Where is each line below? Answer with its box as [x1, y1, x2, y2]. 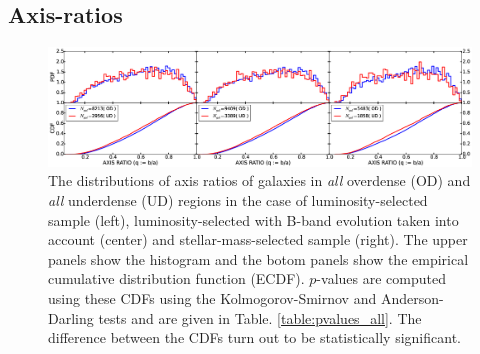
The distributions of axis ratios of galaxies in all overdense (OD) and [48, 170, 471, 191]
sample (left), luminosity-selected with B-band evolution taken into [48, 209, 459, 230]
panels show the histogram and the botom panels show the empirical [48, 248, 469, 269]
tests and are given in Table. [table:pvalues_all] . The [98, 307, 422, 328]
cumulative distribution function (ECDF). [48, 268, 305, 289]
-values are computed [316, 268, 446, 289]
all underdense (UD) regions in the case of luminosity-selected [48, 190, 428, 211]
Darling [48, 307, 94, 328]
